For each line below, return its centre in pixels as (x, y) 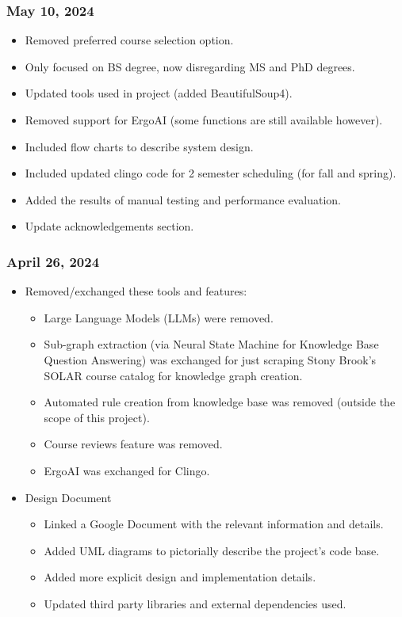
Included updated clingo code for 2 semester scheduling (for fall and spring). (211, 173)
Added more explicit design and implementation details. (180, 577)
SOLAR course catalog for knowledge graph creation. (173, 375)
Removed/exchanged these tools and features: (136, 291)
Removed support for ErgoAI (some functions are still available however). (204, 120)
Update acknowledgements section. (109, 226)
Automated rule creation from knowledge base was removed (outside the (220, 402)
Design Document (68, 497)
